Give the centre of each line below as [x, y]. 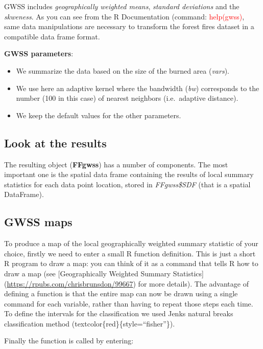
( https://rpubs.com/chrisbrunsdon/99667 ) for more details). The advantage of [126, 283]
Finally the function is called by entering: [69, 341]
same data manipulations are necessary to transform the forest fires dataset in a [129, 26]
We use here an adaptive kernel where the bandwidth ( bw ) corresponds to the [138, 88]
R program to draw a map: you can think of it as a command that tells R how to [131, 263]
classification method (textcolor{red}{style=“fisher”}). [90, 323]
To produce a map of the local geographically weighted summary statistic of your [131, 243]
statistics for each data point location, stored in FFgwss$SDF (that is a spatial [127, 184]
